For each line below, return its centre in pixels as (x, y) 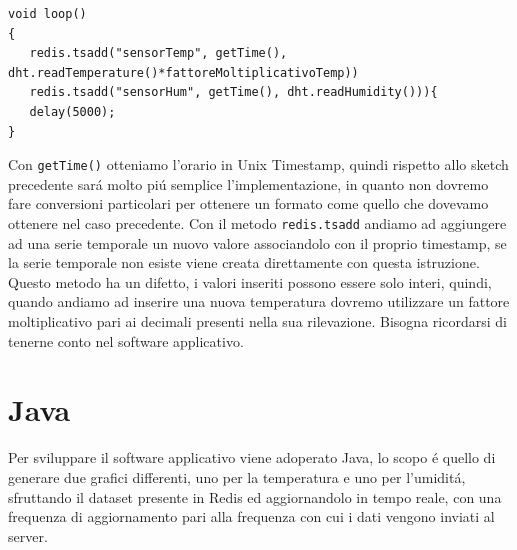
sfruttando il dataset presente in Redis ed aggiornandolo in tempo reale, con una (255, 496)
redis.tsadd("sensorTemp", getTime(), (158, 53)
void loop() (47, 14)
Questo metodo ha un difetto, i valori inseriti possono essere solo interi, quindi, (250, 281)
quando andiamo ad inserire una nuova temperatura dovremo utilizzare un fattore (259, 301)
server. (28, 535)
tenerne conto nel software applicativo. (126, 340)
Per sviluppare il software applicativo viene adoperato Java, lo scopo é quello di (252, 457)
